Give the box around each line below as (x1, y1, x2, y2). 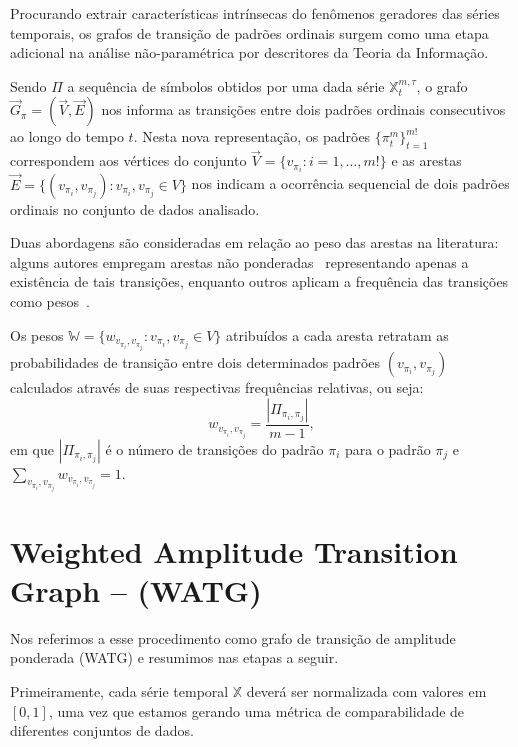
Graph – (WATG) (10, 569, 262, 610)
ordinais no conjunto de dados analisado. (10, 198, 260, 219)
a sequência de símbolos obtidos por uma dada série (67, 75, 385, 96)
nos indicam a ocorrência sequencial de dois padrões (191, 173, 510, 194)
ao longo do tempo (10, 126, 124, 147)
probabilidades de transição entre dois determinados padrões (10, 352, 381, 373)
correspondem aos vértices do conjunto (10, 150, 247, 171)
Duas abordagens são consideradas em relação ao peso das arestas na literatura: (10, 232, 499, 253)
